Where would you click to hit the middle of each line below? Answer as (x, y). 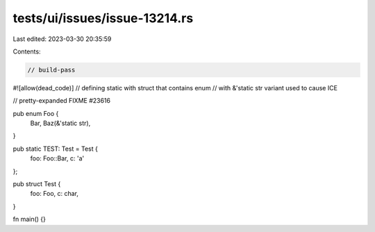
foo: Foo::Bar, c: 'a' (57, 158)
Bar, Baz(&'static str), (60, 123)
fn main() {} (30, 219)
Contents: (27, 51)
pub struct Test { (37, 184)
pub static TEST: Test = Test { (56, 149)
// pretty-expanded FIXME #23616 (62, 101)
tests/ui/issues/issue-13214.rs (103, 18)
